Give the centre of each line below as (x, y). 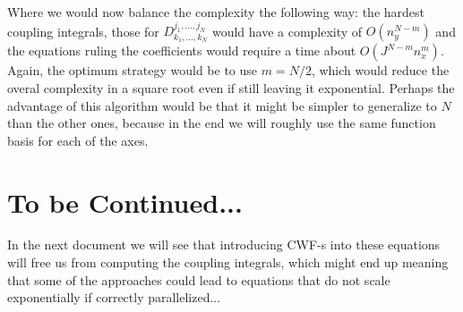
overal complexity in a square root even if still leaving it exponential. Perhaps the (231, 87)
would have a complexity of (287, 31)
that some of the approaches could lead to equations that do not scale (199, 279)
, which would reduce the (380, 70)
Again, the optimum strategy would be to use (133, 70)
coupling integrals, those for (83, 31)
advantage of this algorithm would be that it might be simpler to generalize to (222, 105)
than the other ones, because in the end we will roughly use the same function (222, 123)
